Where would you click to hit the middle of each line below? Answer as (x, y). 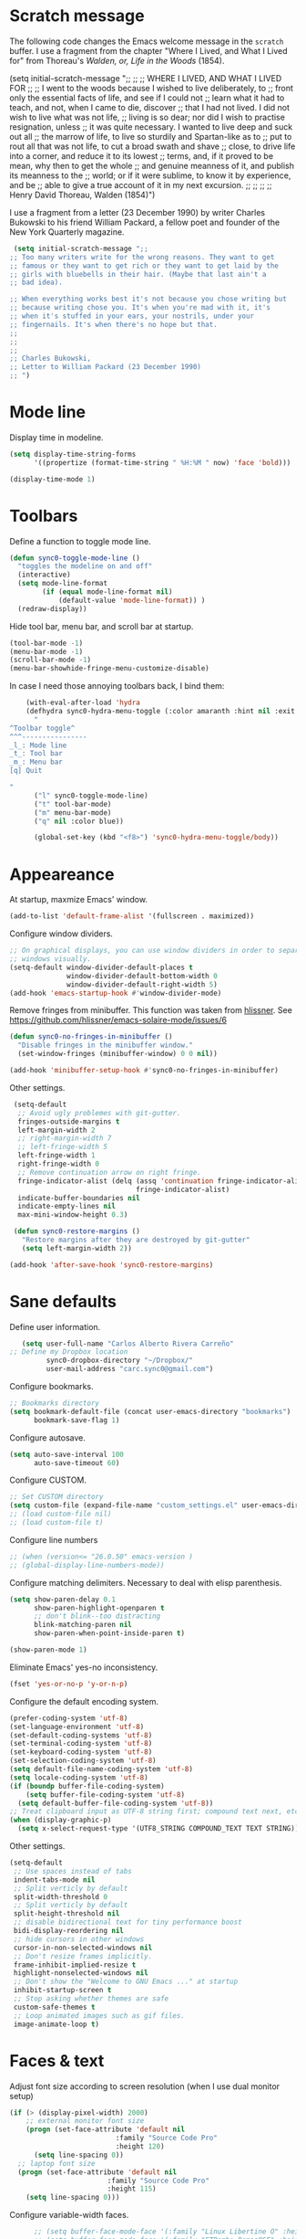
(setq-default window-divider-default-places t (102, 967)
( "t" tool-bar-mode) (72, 804)
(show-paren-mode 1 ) (49, 1650)
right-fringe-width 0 (59, 1164)
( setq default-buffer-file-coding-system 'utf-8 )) (116, 1803)
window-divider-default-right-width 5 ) (143, 984)
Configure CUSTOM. (48, 1480)
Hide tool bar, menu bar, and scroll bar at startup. (102, 626)
